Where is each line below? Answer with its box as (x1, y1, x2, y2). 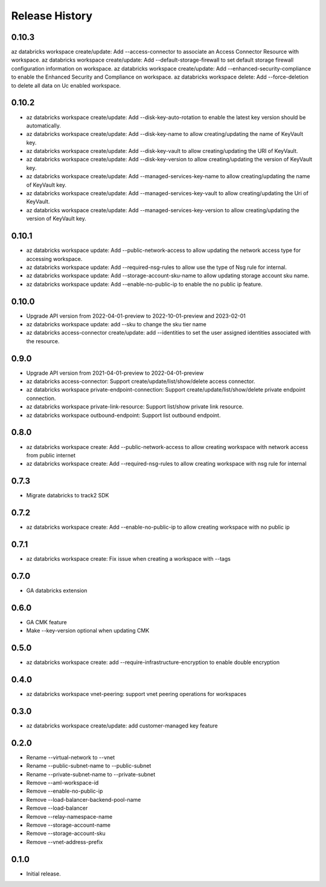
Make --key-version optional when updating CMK (26, 627, 150, 634)
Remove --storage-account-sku (26, 830, 106, 837)
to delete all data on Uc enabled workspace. (11, 82, 121, 89)
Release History (11, 9, 93, 22)
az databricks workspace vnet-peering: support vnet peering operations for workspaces (26, 691, 247, 698)
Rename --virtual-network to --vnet (26, 753, 115, 761)
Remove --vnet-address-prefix (26, 838, 103, 845)
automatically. (26, 121, 62, 129)
